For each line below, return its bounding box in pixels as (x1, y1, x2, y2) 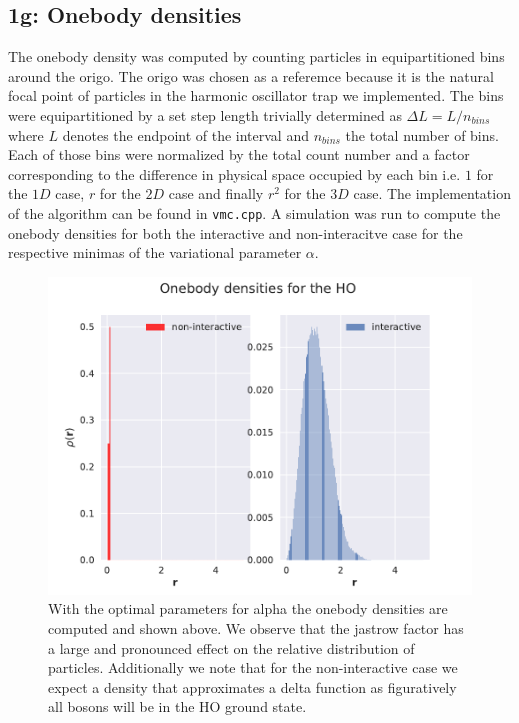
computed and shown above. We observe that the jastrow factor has (48, 617, 464, 638)
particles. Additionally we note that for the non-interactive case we (48, 657, 458, 678)
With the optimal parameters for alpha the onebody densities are (48, 598, 448, 619)
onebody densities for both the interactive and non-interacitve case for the (8, 222, 463, 243)
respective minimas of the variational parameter (8, 242, 302, 263)
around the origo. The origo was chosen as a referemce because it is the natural (8, 65, 494, 86)
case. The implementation (353, 183, 511, 204)
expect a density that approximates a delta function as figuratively (48, 676, 457, 697)
